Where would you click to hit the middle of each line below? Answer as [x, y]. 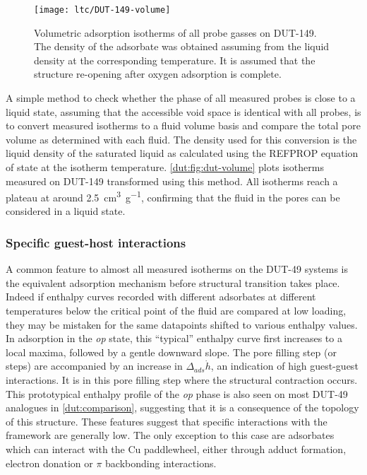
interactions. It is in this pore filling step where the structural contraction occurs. [182, 380]
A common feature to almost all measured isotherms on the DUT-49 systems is [177, 269]
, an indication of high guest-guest [284, 366]
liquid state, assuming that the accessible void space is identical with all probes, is [183, 111]
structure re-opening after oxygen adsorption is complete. [158, 74]
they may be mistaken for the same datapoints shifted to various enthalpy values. [182, 324]
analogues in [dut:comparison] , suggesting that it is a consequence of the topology [182, 407]
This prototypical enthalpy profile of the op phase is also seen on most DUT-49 [177, 393]
